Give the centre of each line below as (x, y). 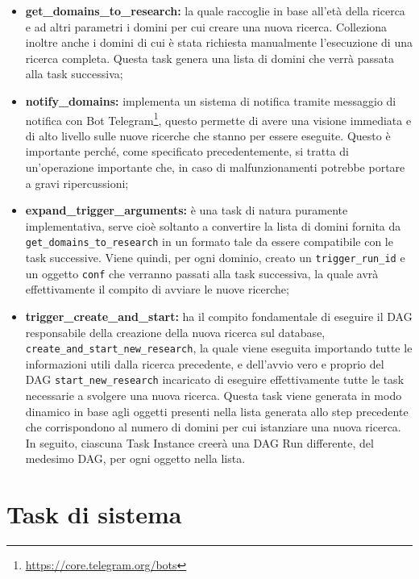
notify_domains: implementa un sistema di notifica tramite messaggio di (211, 100)
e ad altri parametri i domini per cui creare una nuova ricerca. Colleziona (206, 26)
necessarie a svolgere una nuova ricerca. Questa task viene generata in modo (214, 396)
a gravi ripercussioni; (77, 183)
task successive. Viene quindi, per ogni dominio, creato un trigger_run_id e (215, 258)
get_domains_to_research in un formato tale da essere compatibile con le (209, 242)
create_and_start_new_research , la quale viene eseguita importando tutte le (219, 348)
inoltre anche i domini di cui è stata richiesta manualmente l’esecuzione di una (219, 42)
